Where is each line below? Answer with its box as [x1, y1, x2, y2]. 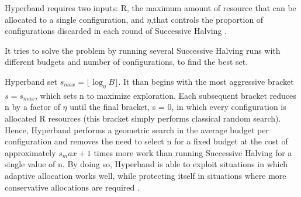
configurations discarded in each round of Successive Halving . [5, 25, 227, 37]
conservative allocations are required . [5, 181, 140, 193]
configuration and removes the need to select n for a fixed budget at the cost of [5, 135, 288, 147]
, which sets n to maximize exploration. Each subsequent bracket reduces [35, 89, 296, 101]
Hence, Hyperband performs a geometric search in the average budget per [5, 123, 269, 136]
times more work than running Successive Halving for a [94, 146, 292, 158]
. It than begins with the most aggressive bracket [118, 75, 294, 87]
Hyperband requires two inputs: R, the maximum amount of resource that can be [5, 2, 296, 13]
